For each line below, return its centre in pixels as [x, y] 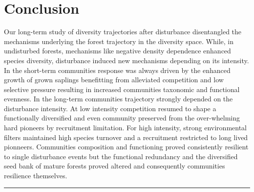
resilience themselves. [36, 176]
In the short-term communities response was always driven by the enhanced [117, 70]
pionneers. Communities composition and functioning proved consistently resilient [126, 147]
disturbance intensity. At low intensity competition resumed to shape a [110, 108]
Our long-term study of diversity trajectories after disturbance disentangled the [123, 32]
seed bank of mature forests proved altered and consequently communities [115, 166]
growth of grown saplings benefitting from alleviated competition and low [114, 80]
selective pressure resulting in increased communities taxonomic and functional [122, 89]
